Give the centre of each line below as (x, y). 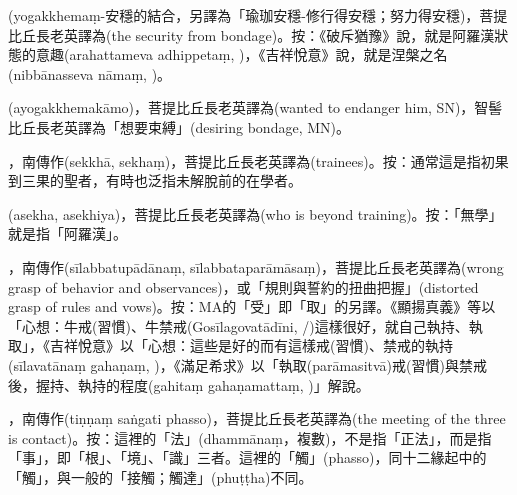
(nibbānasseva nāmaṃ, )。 (90, 73)
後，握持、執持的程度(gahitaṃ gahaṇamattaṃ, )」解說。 (189, 384)
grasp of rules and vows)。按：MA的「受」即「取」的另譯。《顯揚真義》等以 (252, 306)
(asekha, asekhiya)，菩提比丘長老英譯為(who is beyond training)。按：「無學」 (255, 213)
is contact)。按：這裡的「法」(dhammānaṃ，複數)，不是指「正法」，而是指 (250, 437)
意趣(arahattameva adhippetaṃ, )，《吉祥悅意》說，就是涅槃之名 (241, 54)
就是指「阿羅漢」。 (67, 233)
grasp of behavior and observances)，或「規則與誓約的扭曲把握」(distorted (243, 286)
